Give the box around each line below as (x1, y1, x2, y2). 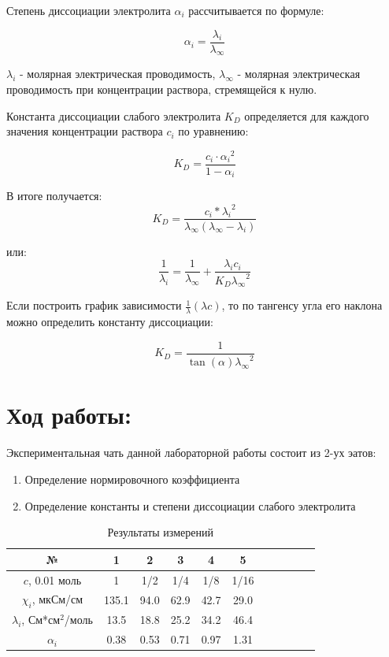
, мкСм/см (31, 591, 83, 607)
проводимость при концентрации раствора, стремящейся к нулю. (6, 81, 317, 98)
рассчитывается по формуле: (188, 2, 324, 18)
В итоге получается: (6, 187, 102, 204)
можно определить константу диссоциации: (6, 314, 213, 330)
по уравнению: (178, 123, 249, 139)
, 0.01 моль (28, 571, 82, 588)
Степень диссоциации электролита (6, 2, 171, 18)
